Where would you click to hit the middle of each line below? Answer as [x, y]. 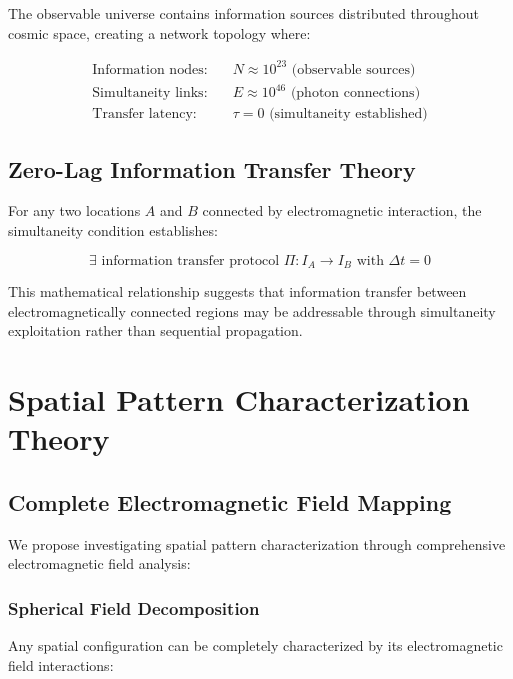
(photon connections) [355, 93]
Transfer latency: [144, 114]
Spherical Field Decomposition [134, 607]
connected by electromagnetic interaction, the [342, 210]
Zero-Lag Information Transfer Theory [212, 168]
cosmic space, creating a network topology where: [159, 32]
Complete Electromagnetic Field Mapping [230, 501]
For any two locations [74, 210]
